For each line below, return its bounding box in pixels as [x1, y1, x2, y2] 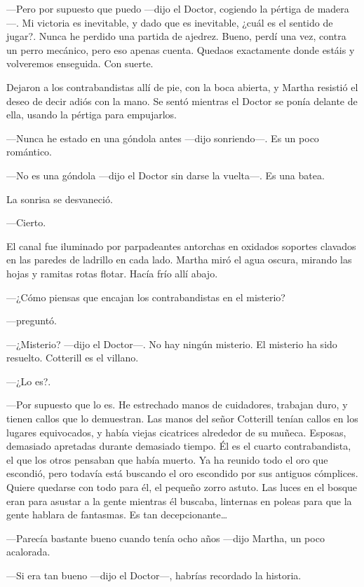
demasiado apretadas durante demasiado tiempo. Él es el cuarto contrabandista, [6, 438, 351, 453]
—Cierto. [6, 215, 46, 230]
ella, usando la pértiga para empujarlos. [6, 107, 177, 122]
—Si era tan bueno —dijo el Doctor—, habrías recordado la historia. [6, 568, 302, 582]
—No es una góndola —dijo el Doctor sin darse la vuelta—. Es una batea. [6, 167, 325, 182]
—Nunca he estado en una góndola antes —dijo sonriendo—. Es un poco [6, 130, 319, 145]
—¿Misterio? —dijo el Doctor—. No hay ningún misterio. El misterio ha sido [6, 336, 337, 351]
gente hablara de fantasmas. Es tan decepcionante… [6, 507, 228, 522]
